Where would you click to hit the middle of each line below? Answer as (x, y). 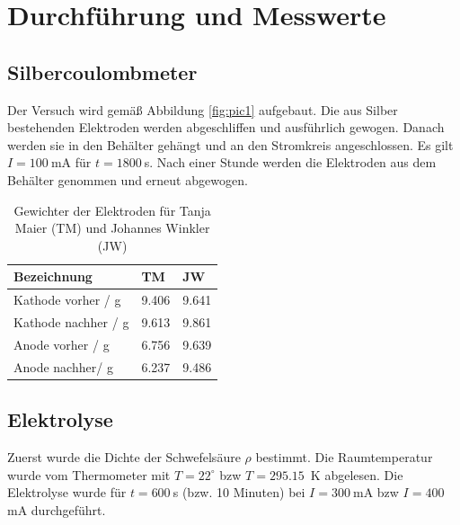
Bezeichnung (53, 276)
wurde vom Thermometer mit (89, 474)
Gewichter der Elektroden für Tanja (112, 210)
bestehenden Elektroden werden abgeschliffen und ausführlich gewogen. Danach (226, 127)
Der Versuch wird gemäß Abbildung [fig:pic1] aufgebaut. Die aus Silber (203, 109)
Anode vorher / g (62, 344)
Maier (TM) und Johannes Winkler (112, 228)
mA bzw (376, 492)
